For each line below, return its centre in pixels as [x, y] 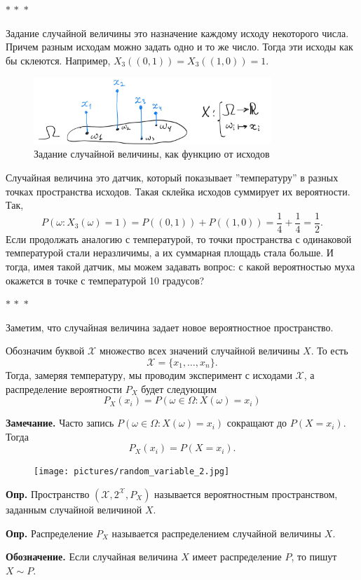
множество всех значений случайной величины [199, 351]
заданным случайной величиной [74, 509]
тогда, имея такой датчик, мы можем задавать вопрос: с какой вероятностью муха [180, 266]
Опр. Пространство [48, 493]
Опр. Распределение [49, 533]
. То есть [329, 351]
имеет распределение [237, 557]
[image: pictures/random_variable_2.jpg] [132, 472]
